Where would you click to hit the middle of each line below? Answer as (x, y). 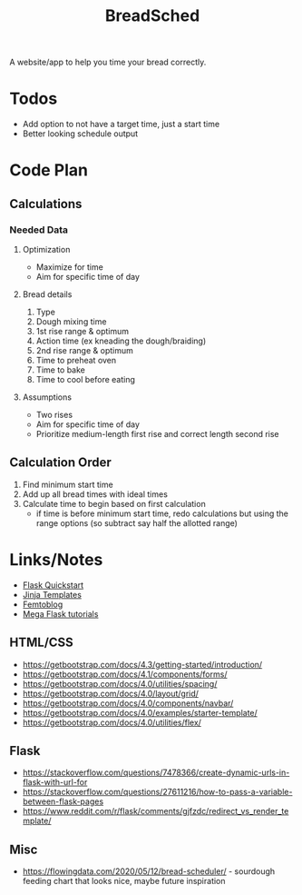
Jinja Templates (52, 594)
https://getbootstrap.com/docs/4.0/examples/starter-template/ (140, 712)
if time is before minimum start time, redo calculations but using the (162, 513)
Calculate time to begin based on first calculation (114, 503)
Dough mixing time (71, 322)
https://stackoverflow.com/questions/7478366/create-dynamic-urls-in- (156, 772)
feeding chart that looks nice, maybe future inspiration (124, 881)
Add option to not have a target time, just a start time (121, 124)
